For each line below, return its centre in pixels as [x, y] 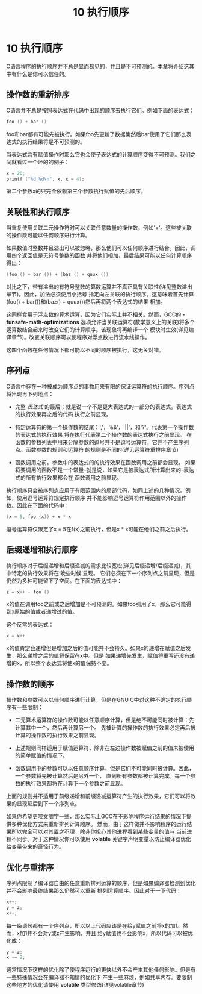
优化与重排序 [30, 867]
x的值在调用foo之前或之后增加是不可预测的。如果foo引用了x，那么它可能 [96, 604]
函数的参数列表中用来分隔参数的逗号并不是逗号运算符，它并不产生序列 [102, 442]
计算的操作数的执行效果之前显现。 [57, 735]
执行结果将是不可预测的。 [54, 142]
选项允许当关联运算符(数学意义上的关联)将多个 [138, 322]
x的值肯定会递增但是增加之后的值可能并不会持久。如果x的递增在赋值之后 [96, 648]
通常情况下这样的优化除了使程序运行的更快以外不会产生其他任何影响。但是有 [101, 970]
